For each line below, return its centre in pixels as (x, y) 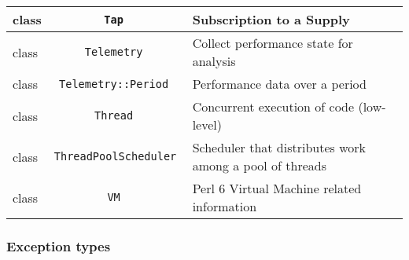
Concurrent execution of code (273, 106)
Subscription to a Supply (271, 19)
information (225, 206)
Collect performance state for (273, 43)
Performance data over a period (279, 84)
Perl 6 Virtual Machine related (277, 188)
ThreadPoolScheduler (115, 156)
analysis (214, 61)
